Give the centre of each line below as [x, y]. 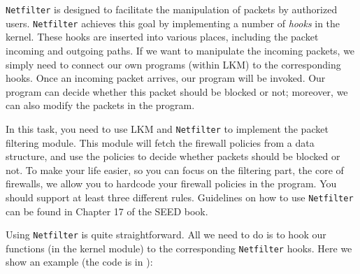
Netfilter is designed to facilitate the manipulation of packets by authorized [172, 9]
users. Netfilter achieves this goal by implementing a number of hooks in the [173, 23]
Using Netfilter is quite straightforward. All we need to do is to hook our [166, 235]
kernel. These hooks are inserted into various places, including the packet [162, 37]
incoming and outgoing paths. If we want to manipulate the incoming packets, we [180, 50]
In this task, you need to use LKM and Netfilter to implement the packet [167, 128]
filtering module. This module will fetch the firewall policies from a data [160, 142]
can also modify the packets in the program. [100, 105]
